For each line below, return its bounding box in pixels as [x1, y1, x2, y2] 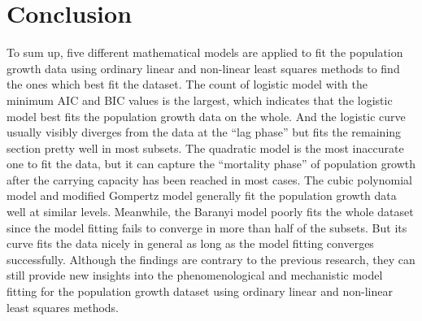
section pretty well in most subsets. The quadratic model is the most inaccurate [7, 139, 404, 156]
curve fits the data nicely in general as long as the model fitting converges [7, 235, 374, 252]
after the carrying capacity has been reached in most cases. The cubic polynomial [7, 171, 412, 188]
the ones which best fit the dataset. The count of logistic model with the [7, 76, 368, 93]
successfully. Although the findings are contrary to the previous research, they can [7, 250, 415, 267]
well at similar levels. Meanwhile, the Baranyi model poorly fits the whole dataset [7, 203, 414, 220]
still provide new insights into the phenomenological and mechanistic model [7, 267, 383, 284]
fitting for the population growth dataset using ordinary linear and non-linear [7, 283, 393, 300]
